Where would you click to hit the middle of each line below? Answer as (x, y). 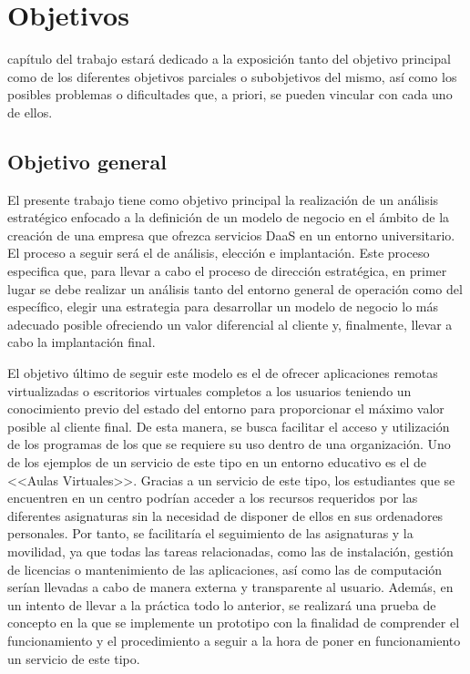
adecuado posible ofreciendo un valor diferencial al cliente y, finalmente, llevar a (230, 324)
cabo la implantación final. (82, 342)
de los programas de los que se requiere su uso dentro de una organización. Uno (229, 444)
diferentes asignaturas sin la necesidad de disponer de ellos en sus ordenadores (225, 515)
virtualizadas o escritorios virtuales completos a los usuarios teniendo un (209, 390)
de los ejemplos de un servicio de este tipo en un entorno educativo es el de (217, 462)
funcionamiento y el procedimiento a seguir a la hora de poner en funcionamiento (234, 640)
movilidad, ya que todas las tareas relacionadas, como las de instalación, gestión (230, 551)
